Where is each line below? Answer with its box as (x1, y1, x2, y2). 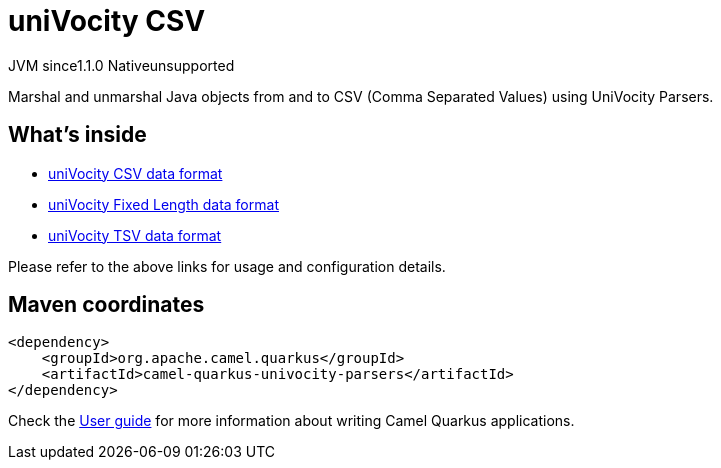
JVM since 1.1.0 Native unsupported (8, 56, 235, 74)
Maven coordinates (8, 292, 205, 318)
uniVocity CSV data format (48, 164, 223, 182)
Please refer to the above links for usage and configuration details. (8, 257, 446, 275)
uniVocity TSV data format (48, 226, 222, 244)
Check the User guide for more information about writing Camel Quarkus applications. (8, 412, 575, 430)
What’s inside (8, 122, 147, 148)
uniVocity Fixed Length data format (48, 195, 279, 213)
